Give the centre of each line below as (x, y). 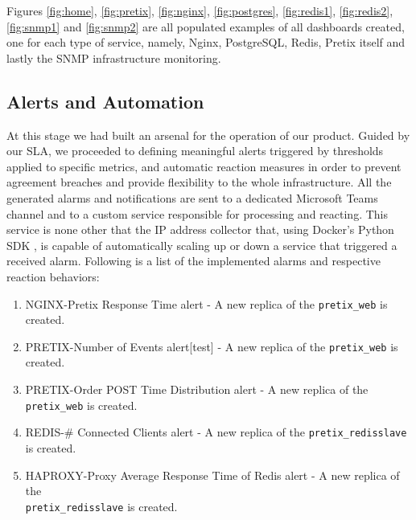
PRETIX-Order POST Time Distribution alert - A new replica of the (197, 389)
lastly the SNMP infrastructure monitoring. (114, 57)
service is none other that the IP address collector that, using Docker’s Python (200, 229)
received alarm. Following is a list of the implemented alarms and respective (194, 261)
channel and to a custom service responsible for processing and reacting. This (197, 213)
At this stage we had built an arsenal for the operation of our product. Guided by (208, 135)
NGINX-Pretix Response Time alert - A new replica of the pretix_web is (206, 303)
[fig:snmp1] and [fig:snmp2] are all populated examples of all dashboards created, (206, 26)
